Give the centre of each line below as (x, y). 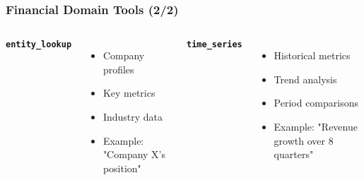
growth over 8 (304, 140)
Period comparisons (316, 103)
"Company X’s (134, 154)
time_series (215, 45)
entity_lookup (39, 45)
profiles (118, 69)
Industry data (133, 116)
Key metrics (129, 93)
